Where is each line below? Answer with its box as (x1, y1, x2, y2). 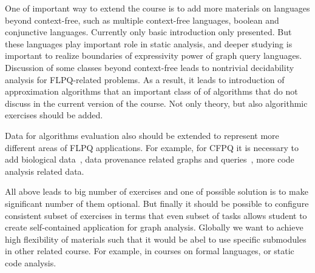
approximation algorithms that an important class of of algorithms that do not (5, 85, 298, 98)
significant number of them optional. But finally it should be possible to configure (5, 197, 309, 209)
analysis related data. (5, 164, 84, 177)
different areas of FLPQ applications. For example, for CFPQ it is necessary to (5, 141, 299, 153)
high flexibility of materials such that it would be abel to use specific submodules (5, 232, 307, 245)
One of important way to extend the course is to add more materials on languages (5, 2, 310, 14)
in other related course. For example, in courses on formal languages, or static (5, 244, 294, 257)
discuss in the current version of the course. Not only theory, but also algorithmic (5, 96, 308, 109)
